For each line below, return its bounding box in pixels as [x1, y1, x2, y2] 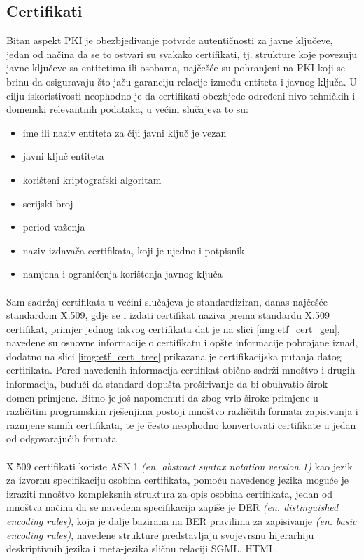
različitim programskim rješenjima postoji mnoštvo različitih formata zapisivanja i [6, 404, 358, 418]
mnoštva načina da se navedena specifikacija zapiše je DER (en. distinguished [6, 500, 339, 514]
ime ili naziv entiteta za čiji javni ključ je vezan [22, 125, 227, 139]
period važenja [22, 219, 85, 234]
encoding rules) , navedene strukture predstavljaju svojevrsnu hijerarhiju [6, 527, 314, 542]
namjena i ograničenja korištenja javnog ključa [22, 266, 223, 281]
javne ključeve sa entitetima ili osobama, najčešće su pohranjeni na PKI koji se [6, 60, 345, 75]
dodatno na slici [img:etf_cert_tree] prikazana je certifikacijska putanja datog [6, 348, 342, 363]
